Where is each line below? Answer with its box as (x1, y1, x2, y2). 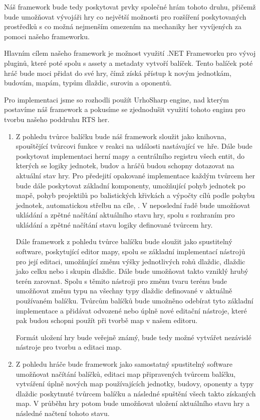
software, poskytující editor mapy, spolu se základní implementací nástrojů (16, 246, 245, 257)
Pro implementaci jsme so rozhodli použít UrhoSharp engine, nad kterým (4, 94, 229, 104)
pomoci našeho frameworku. (4, 31, 90, 41)
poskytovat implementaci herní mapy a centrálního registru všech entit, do (16, 150, 244, 161)
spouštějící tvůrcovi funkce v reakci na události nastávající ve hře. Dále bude (16, 141, 252, 151)
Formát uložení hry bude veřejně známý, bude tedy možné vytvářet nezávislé (16, 332, 251, 342)
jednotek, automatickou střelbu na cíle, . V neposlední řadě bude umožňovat (16, 199, 250, 210)
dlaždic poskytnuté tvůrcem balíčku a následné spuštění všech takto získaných (16, 388, 256, 398)
